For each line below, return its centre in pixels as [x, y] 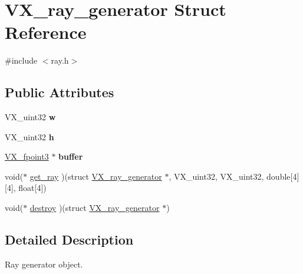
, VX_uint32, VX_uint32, [216, 176]
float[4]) [32, 188]
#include [21, 60]
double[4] [283, 176]
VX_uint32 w [30, 117]
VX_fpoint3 [27, 156]
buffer [71, 156]
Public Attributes [60, 92]
